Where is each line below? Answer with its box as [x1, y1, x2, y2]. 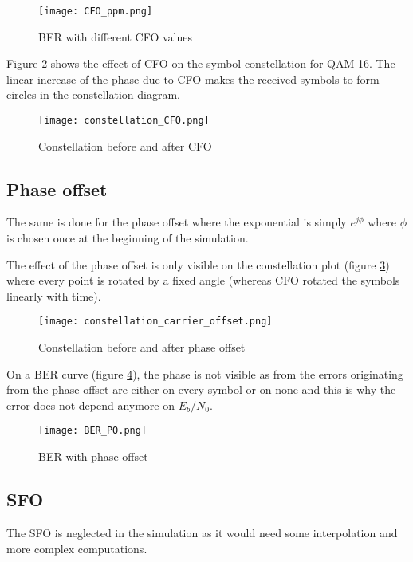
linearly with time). [6, 287, 101, 304]
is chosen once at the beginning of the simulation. [6, 230, 249, 246]
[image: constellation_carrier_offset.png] [38, 316, 273, 328]
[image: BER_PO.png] [38, 425, 147, 437]
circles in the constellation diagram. [6, 86, 181, 103]
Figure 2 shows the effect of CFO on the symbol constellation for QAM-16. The [6, 55, 395, 72]
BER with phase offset [38, 448, 148, 465]
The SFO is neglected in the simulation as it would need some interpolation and [6, 524, 398, 540]
